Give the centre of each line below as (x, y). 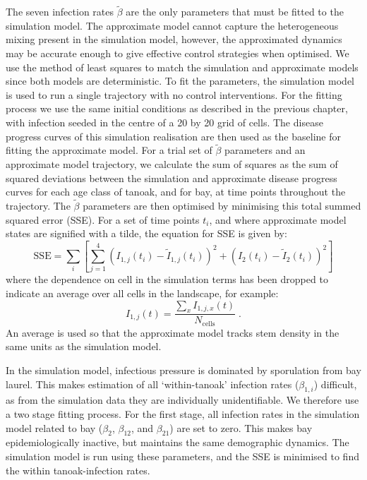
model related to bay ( (54, 427)
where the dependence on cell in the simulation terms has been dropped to (167, 279)
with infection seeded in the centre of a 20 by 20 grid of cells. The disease (164, 122)
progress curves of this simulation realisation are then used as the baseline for (173, 136)
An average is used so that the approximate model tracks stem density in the (173, 332)
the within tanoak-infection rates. (78, 470)
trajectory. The (38, 205)
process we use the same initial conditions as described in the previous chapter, (177, 108)
